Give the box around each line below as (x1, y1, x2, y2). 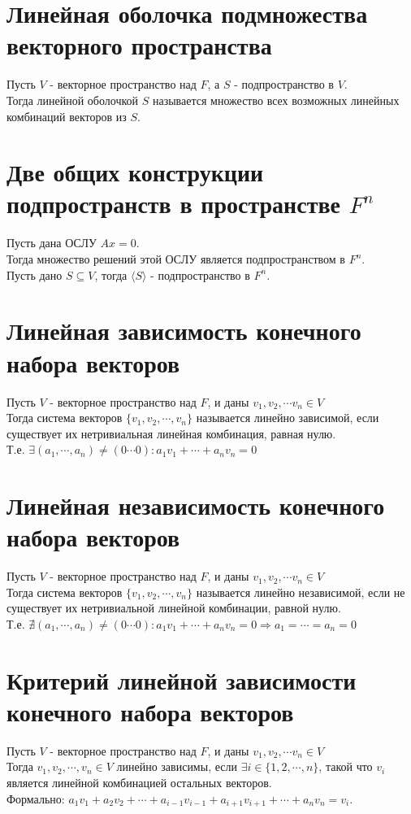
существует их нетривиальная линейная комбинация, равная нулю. (6, 424, 336, 442)
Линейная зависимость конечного (6, 314, 361, 347)
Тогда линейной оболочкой (6, 91, 139, 108)
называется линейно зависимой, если (196, 409, 379, 426)
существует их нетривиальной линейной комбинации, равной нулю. (6, 599, 341, 616)
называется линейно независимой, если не (196, 583, 405, 600)
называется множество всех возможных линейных (152, 91, 400, 108)
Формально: (6, 790, 65, 807)
